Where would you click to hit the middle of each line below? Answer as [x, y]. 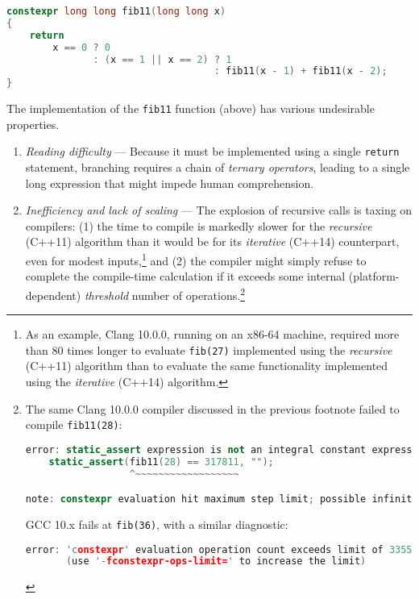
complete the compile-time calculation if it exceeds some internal [185, 276]
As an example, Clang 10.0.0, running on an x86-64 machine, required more [212, 334]
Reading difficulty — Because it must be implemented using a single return [212, 151]
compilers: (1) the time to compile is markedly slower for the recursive [199, 225]
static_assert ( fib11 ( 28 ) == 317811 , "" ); [161, 462]
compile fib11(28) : [74, 424]
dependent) [53, 295]
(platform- [374, 276]
